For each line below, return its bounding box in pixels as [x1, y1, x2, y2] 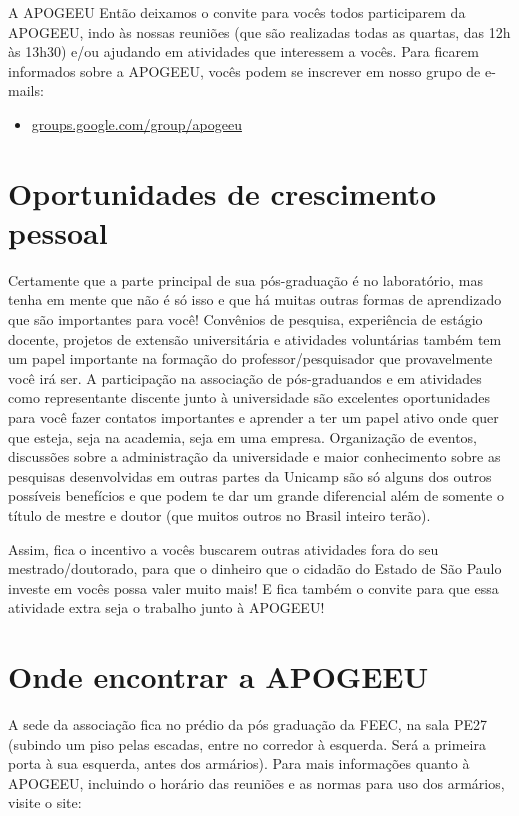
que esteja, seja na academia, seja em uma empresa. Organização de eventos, [8, 426, 477, 447]
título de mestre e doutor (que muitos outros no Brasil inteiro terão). [8, 505, 431, 525]
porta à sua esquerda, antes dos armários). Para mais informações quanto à [8, 753, 470, 774]
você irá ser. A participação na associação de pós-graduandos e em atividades [8, 367, 482, 388]
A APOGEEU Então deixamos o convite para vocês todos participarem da [8, 2, 466, 22]
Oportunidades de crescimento [8, 172, 437, 213]
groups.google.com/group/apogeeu [31, 113, 242, 134]
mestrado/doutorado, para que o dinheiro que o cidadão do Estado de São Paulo [8, 558, 502, 579]
